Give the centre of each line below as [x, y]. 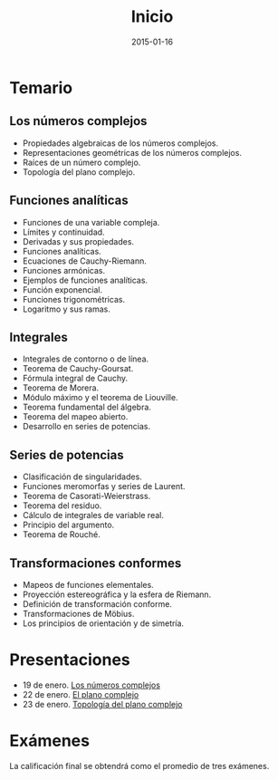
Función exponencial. [62, 289]
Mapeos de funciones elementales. [88, 585]
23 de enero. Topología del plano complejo [102, 704]
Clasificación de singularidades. [82, 477]
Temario [41, 87]
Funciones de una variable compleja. [91, 222]
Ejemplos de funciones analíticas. [85, 280]
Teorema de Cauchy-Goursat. [78, 369]
